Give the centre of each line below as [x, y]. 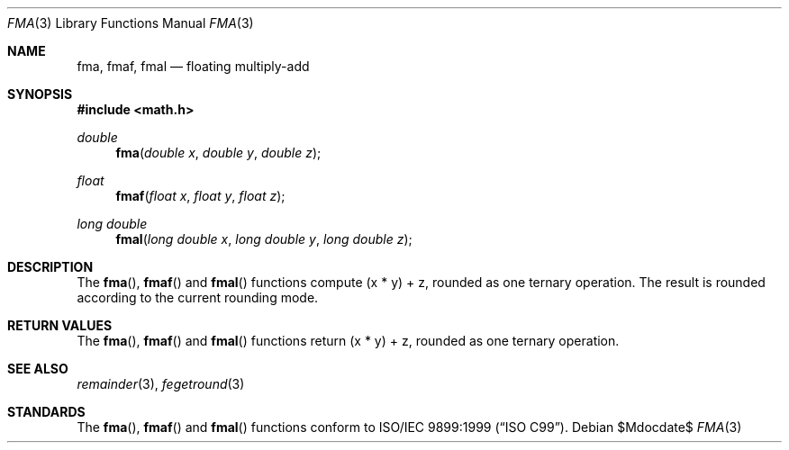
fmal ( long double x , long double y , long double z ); [264, 239]
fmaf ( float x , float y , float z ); [200, 196]
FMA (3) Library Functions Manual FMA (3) [131, 23]
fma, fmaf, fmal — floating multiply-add [193, 66]
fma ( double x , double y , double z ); [218, 153]
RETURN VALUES [60, 325]
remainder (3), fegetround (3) [161, 384]
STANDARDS [46, 412]
